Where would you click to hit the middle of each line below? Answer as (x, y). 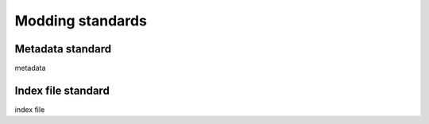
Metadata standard (63, 49)
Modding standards (81, 21)
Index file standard (62, 90)
